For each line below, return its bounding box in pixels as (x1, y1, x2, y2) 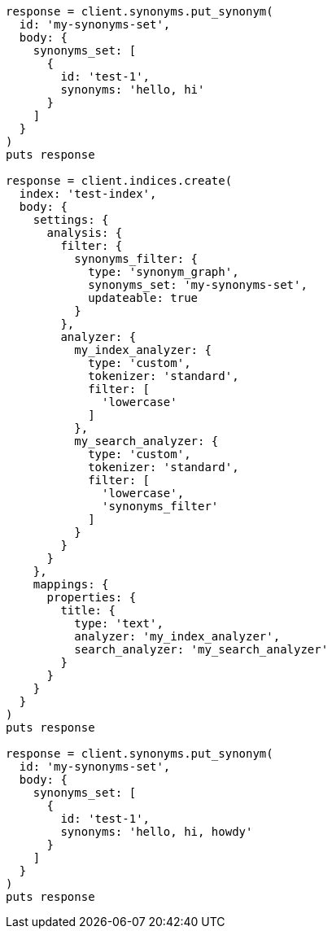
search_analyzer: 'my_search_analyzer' (74, 643, 329, 656)
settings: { (33, 213, 109, 226)
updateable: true (88, 291, 199, 304)
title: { (60, 604, 116, 617)
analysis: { (46, 226, 123, 239)
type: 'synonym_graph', (88, 265, 239, 278)
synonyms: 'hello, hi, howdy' (60, 825, 253, 838)
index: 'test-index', (19, 187, 157, 200)
